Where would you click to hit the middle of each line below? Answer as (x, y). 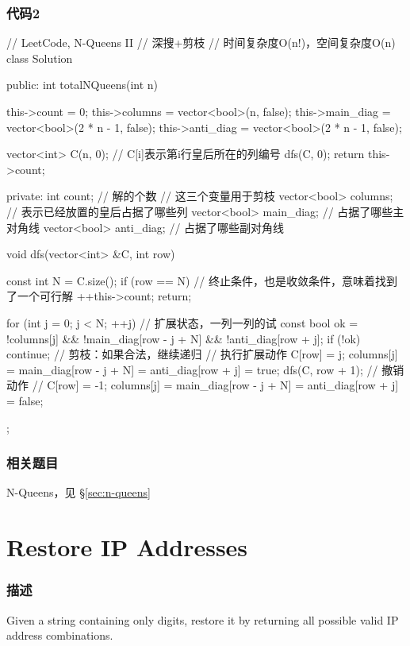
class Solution (40, 58)
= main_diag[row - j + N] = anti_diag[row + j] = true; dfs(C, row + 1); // (192, 369)
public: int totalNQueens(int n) (82, 85)
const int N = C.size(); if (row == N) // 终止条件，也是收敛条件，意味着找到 (202, 280)
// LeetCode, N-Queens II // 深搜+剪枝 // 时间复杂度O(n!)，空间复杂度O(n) (201, 43)
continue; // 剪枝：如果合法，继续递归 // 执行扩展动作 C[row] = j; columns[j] (202, 354)
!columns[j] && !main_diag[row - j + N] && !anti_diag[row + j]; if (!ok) (184, 338)
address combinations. (60, 635)
